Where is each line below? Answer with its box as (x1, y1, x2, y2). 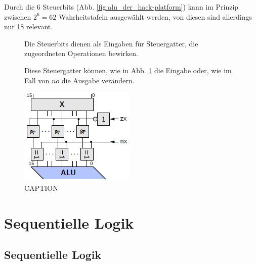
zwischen (4, 11, 31, 22)
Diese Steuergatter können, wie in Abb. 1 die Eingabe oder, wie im (24, 65, 232, 75)
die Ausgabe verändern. (61, 75, 135, 85)
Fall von (24, 75, 50, 85)
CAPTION (24, 182, 58, 193)
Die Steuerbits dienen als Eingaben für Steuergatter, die (24, 38, 198, 48)
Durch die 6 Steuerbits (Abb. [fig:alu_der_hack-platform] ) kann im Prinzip (4, 2, 239, 12)
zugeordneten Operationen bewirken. (24, 48, 138, 59)
